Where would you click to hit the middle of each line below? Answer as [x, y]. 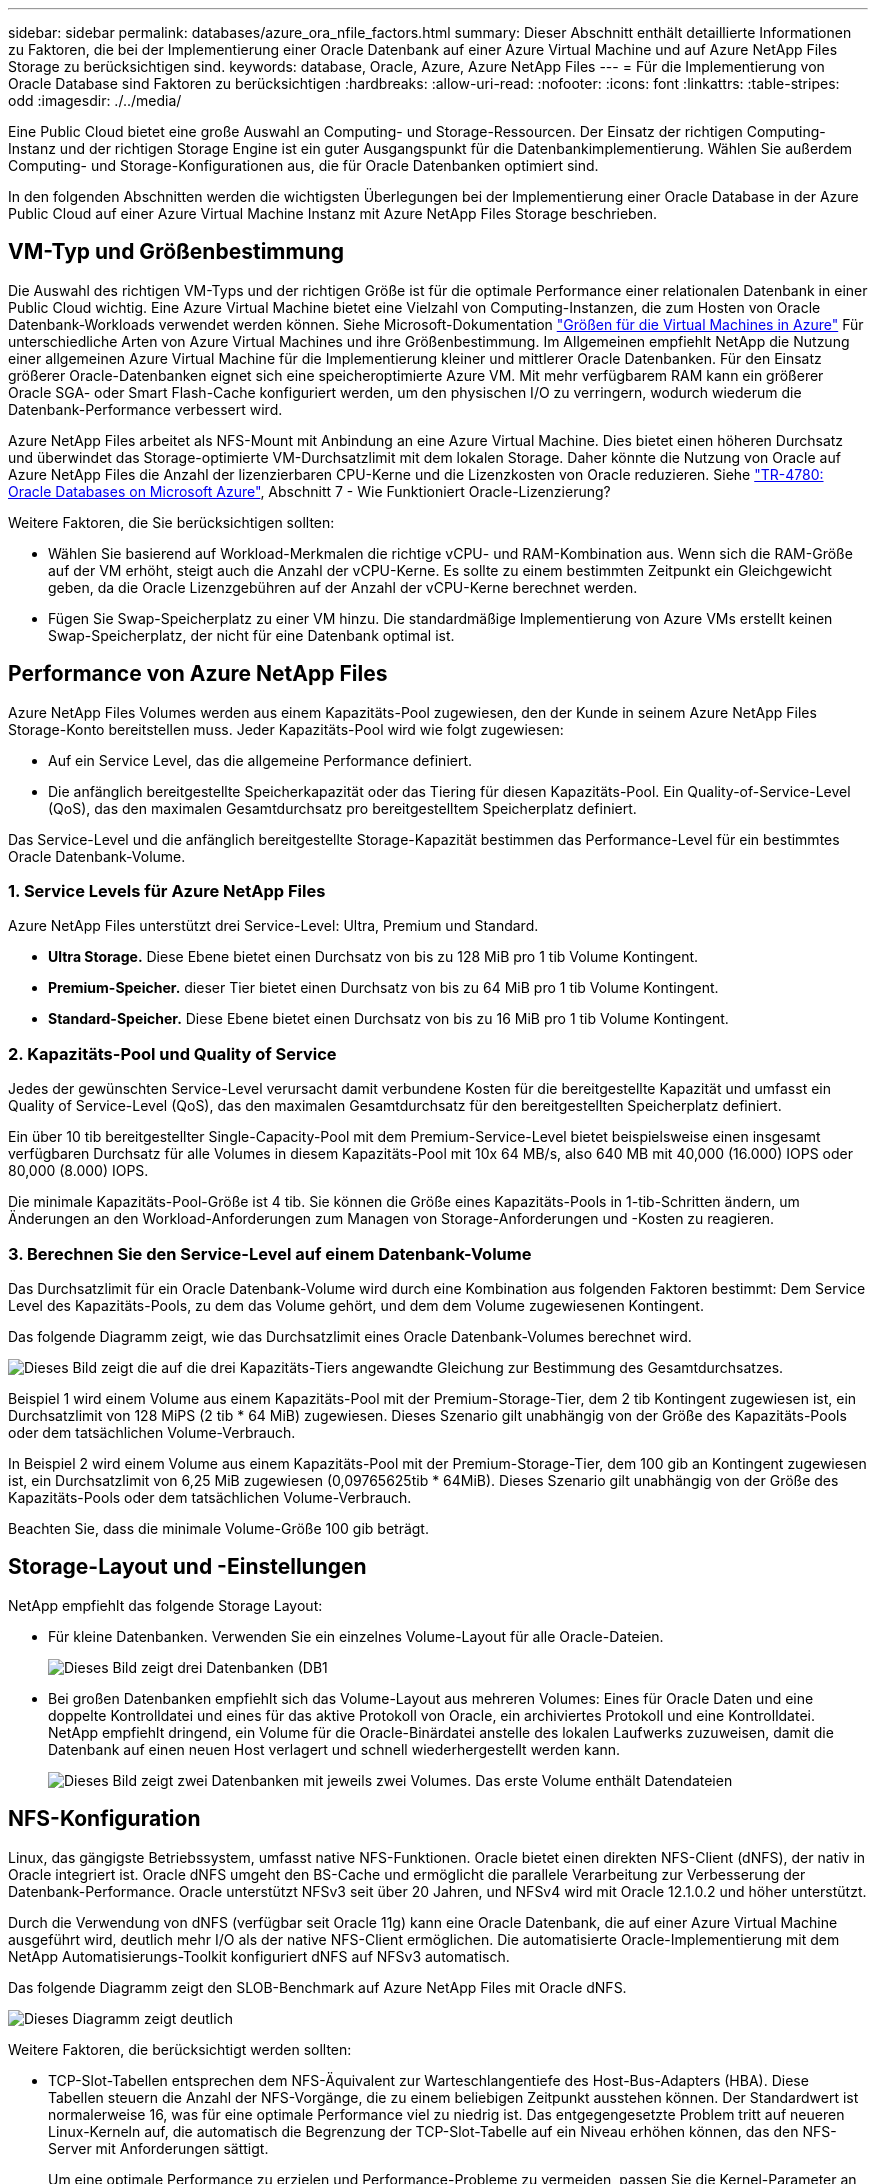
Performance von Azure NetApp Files [198, 674]
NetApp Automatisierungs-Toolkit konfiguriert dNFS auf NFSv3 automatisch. [259, 1956]
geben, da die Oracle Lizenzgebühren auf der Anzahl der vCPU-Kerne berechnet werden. [343, 587]
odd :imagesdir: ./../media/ [95, 100]
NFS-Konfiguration [104, 1819]
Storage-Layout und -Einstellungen [187, 1567]
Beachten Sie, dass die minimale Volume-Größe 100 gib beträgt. [218, 1528]
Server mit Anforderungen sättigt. [158, 2148]
